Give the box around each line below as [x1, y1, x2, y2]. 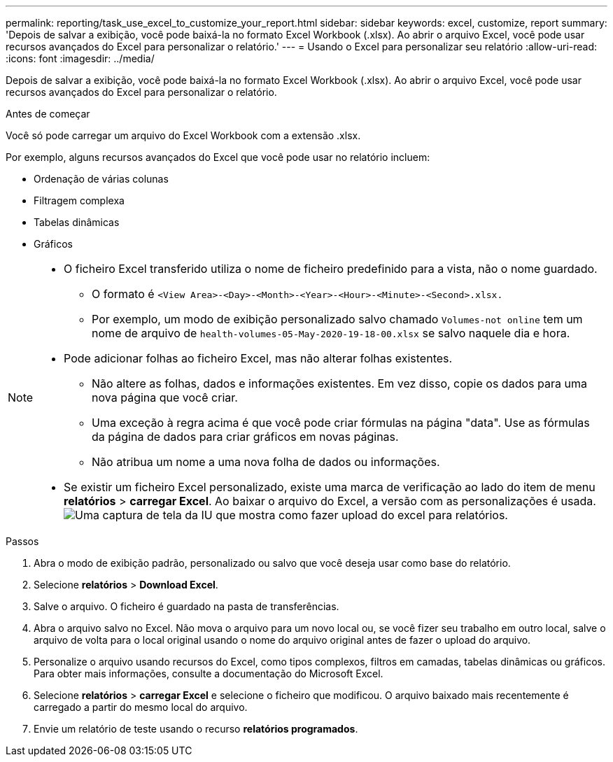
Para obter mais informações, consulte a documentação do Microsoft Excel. [34, 668, 383, 679]
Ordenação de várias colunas [34, 173, 169, 185]
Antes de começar [6, 108, 90, 120]
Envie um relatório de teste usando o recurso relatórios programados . [34, 723, 358, 735]
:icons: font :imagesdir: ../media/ [6, 52, 155, 64]
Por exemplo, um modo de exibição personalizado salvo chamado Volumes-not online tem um [92, 312, 583, 326]
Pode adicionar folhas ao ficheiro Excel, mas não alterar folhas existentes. [64, 351, 453, 365]
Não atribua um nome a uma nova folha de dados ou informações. [92, 455, 440, 469]
